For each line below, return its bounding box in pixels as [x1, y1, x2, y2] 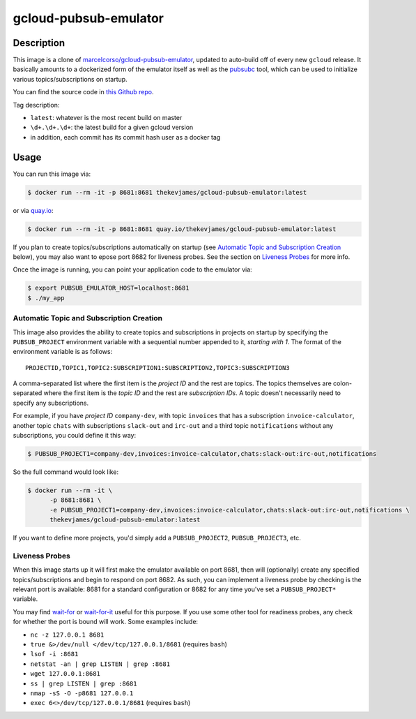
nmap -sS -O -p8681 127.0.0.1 [30, 689, 134, 697]
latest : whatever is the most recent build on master [30, 114, 183, 122]
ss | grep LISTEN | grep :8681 [30, 679, 137, 688]
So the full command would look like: [13, 468, 118, 476]
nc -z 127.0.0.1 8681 [30, 630, 105, 639]
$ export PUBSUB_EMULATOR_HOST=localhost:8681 [27, 284, 190, 292]
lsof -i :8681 [30, 650, 79, 658]
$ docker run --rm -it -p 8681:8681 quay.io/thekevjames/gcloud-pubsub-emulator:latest [27, 225, 337, 233]
